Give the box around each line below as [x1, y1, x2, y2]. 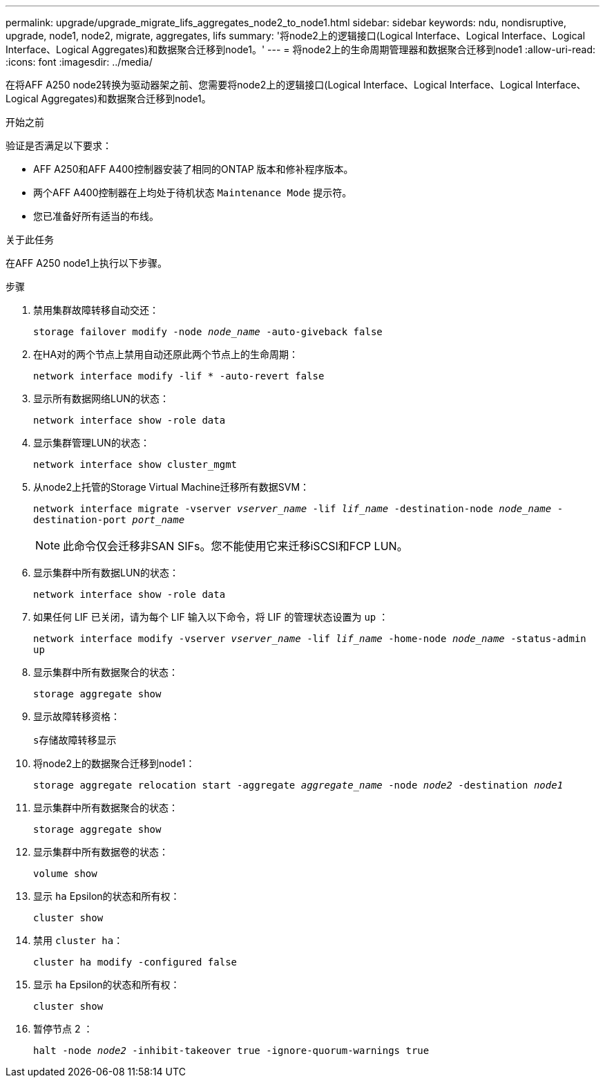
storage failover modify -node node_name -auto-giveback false [33, 326, 383, 337]
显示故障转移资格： [33, 710, 120, 722]
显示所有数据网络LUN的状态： [33, 393, 169, 404]
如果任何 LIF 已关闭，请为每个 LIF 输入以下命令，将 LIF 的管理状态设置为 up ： [33, 611, 389, 623]
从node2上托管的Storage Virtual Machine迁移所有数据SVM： [33, 481, 310, 493]
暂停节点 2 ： [33, 1023, 93, 1035]
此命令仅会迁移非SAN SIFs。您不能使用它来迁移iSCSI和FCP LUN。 [63, 539, 408, 553]
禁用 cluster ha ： [33, 934, 124, 946]
